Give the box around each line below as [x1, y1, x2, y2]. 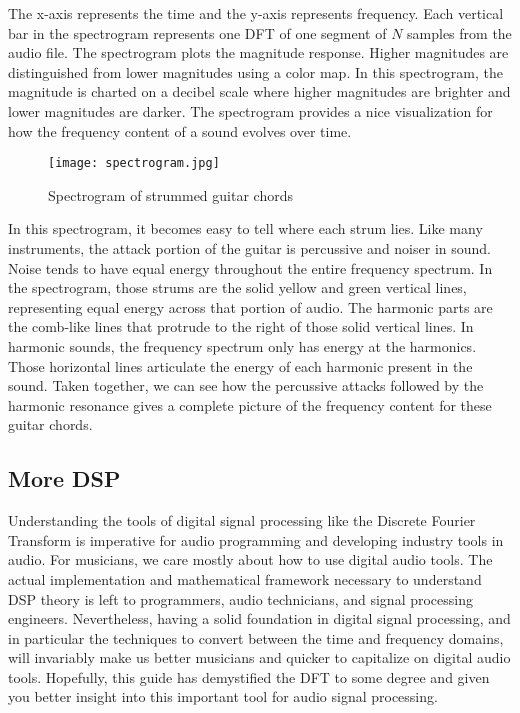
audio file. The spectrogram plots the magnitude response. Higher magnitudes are [8, 42, 509, 63]
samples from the [407, 22, 512, 43]
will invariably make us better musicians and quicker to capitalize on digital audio [8, 647, 511, 668]
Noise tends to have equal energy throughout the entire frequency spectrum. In [8, 257, 493, 278]
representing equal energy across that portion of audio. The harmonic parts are [8, 296, 493, 317]
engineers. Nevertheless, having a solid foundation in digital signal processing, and [8, 608, 511, 629]
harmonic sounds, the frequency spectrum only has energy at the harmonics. [8, 335, 477, 356]
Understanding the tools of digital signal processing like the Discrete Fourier [8, 510, 476, 531]
